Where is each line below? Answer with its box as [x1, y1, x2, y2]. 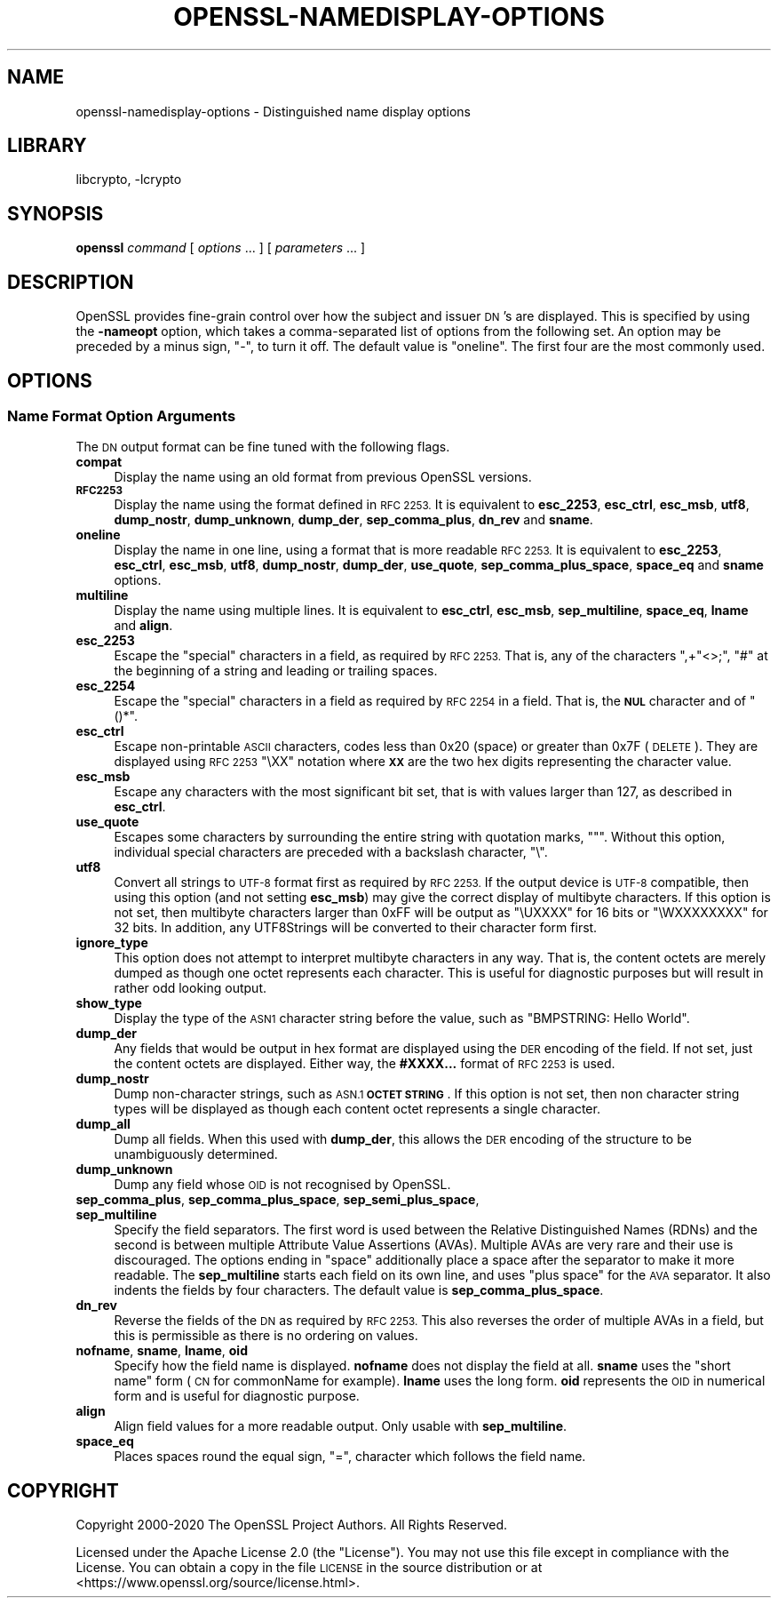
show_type [75, 995, 142, 1011]
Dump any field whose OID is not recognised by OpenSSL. [114, 1177, 451, 1193]
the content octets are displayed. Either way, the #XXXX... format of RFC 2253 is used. [114, 1056, 615, 1072]
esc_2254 [75, 678, 136, 694]
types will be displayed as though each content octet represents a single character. [114, 1101, 600, 1117]
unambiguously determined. [114, 1146, 278, 1162]
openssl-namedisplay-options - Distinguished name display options [75, 103, 471, 119]
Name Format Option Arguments [7, 406, 236, 425]
